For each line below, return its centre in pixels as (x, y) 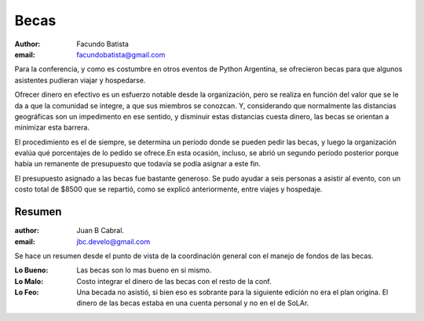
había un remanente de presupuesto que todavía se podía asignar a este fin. (137, 164)
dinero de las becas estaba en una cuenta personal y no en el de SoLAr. (193, 303)
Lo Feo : (27, 292)
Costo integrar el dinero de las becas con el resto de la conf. (174, 281)
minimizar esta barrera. (52, 128)
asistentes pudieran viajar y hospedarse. (80, 80)
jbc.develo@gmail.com (113, 241)
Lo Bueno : (31, 270)
